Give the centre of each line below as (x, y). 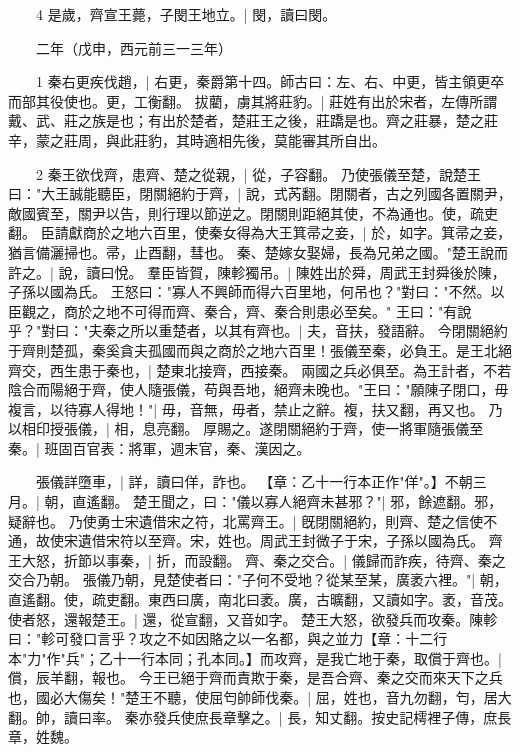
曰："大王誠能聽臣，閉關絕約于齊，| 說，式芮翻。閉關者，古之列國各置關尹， (260, 193)
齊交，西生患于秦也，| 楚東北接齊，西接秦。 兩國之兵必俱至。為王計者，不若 (260, 369)
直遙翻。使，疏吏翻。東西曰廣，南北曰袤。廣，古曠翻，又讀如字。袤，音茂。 (260, 599)
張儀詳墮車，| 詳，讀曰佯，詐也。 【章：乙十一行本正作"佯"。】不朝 (254, 481)
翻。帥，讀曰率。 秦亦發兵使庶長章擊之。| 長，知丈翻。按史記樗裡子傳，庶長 (260, 716)
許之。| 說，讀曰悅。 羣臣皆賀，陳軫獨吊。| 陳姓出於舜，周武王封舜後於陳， (257, 271)
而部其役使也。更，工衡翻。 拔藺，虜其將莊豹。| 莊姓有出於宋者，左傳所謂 (253, 100)
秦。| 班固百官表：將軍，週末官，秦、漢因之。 (159, 447)
